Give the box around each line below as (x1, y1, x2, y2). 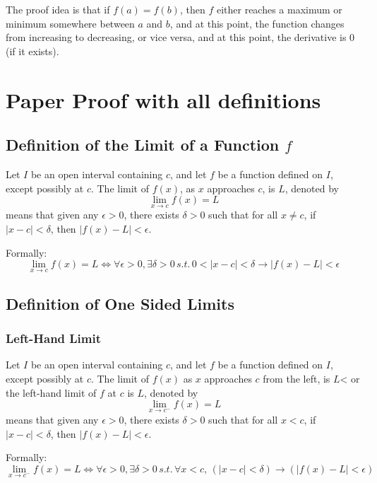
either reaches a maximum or (216, 2, 342, 16)
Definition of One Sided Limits (6, 292, 234, 314)
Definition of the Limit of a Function (6, 134, 280, 156)
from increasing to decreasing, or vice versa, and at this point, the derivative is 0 (6, 30, 355, 45)
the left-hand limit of (6, 385, 97, 400)
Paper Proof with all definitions (6, 85, 321, 114)
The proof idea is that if (6, 2, 110, 16)
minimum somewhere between (6, 16, 135, 30)
